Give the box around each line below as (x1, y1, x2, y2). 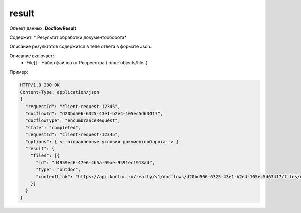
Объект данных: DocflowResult (9, 25, 76, 31)
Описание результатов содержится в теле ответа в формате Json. (9, 43, 152, 50)
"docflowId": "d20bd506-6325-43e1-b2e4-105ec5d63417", (25, 111, 163, 117)
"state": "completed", (25, 125, 81, 130)
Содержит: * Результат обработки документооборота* (9, 34, 127, 40)
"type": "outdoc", (36, 167, 81, 173)
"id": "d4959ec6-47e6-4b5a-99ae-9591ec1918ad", (36, 160, 155, 165)
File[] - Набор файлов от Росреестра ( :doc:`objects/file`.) (26, 60, 148, 66)
